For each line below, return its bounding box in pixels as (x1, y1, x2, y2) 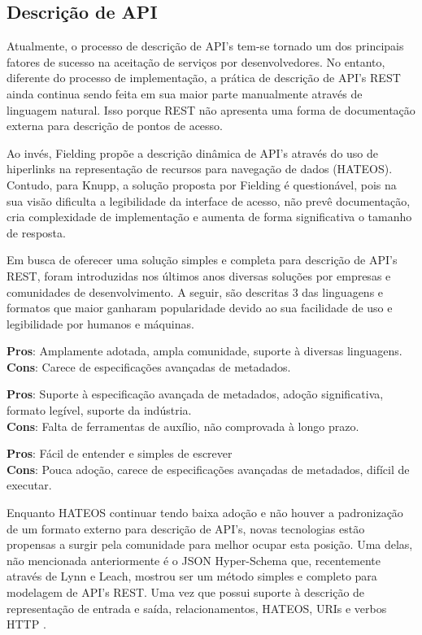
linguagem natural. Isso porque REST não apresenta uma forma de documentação (7, 101, 415, 118)
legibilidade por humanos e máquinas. (7, 315, 194, 332)
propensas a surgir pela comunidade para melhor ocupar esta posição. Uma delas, (7, 536, 413, 553)
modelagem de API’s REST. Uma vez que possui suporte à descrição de (7, 584, 365, 601)
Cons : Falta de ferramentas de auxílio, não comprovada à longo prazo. (7, 417, 359, 434)
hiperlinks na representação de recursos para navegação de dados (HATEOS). (7, 160, 393, 177)
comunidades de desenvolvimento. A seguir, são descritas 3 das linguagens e (7, 283, 384, 300)
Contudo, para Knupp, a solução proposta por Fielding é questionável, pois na (7, 176, 397, 193)
